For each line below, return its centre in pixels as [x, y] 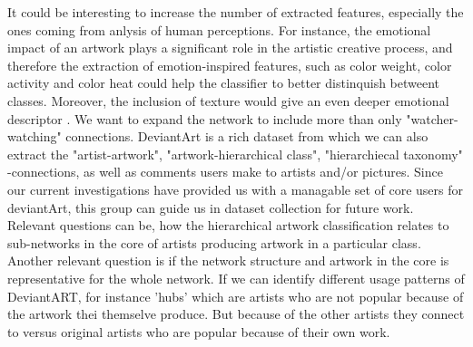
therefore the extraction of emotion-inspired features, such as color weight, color [230, 65]
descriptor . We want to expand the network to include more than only [205, 118]
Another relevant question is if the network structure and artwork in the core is [228, 260]
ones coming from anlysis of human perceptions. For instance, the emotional [219, 29]
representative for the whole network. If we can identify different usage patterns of [236, 278]
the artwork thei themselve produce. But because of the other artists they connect [236, 314]
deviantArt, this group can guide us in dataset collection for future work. [211, 207]
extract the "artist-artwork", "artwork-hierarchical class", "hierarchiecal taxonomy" [235, 154]
